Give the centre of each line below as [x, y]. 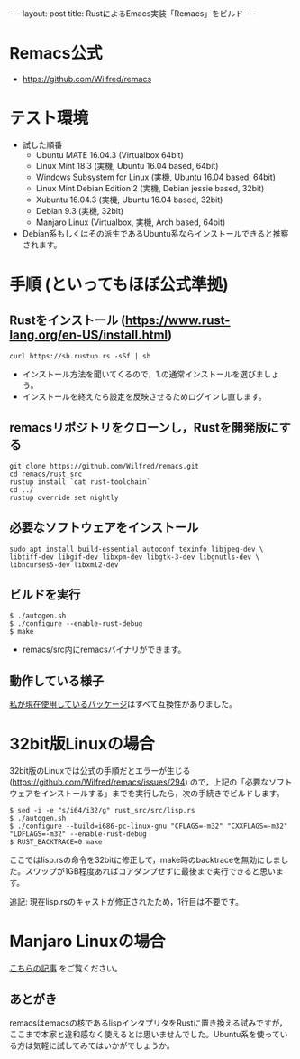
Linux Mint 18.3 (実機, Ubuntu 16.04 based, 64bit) [127, 165]
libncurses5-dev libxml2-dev [64, 565]
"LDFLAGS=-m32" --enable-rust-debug [78, 834]
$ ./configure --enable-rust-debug [76, 624]
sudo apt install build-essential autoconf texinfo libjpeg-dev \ [136, 549]
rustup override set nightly [64, 497]
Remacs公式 [56, 54]
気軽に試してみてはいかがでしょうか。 [104, 1045]
